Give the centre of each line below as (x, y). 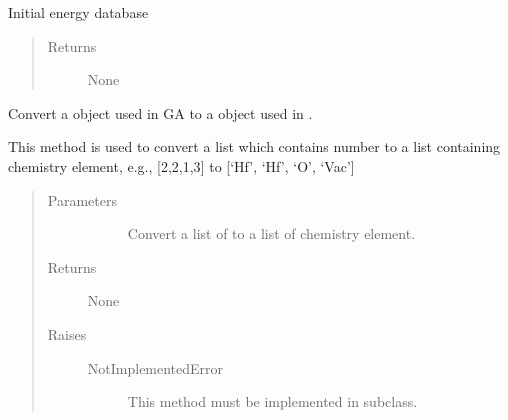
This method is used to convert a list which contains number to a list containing (254, 146)
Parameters (82, 199)
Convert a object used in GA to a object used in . (160, 112)
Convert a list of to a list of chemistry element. (271, 233)
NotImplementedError (155, 367)
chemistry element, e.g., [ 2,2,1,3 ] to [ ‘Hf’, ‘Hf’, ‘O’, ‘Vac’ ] (181, 165)
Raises (67, 333)
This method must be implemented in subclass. (272, 401)
